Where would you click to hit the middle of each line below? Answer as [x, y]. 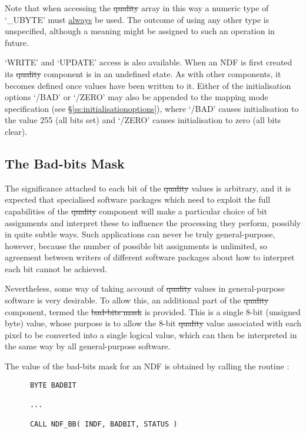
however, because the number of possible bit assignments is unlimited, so [136, 245]
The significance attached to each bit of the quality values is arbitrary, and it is [148, 188]
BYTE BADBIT [53, 385]
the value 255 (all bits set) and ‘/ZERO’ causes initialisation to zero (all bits [143, 120]
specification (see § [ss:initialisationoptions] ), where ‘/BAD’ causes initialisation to [152, 108]
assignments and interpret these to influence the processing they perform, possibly [153, 222]
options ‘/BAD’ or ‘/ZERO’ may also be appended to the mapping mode [137, 97]
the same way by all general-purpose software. [88, 346]
